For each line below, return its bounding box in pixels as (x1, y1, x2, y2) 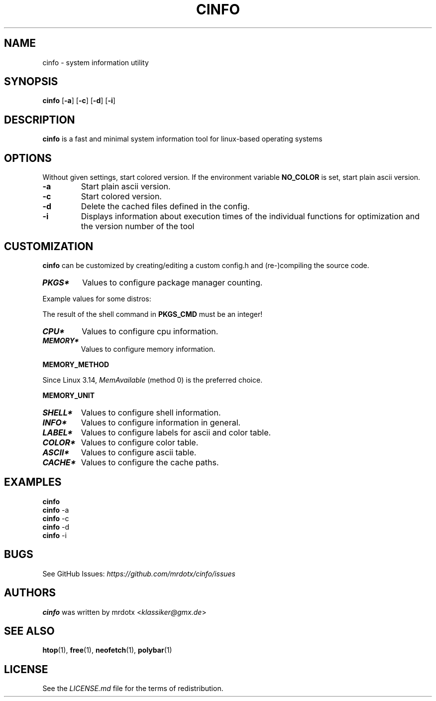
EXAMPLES (4, 476, 62, 489)
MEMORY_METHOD (42, 360, 109, 369)
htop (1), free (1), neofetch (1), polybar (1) (42, 646, 172, 655)
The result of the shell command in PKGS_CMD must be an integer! (42, 309, 263, 318)
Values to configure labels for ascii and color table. (81, 427, 271, 437)
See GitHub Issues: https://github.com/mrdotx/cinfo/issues (42, 569, 236, 578)
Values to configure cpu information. (82, 326, 218, 336)
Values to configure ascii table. (81, 447, 197, 457)
